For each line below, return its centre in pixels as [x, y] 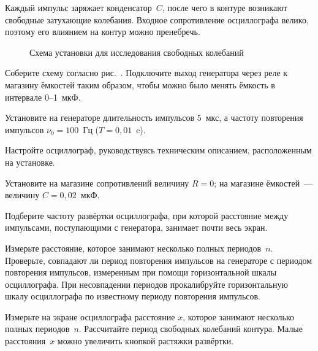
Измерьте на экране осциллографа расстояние [90, 316]
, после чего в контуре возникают [225, 7]
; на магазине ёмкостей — [263, 183]
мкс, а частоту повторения [254, 118]
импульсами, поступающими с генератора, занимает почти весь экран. [136, 227]
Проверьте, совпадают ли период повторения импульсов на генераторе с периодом [159, 260]
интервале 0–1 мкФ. [43, 97]
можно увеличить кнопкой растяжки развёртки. [146, 341]
